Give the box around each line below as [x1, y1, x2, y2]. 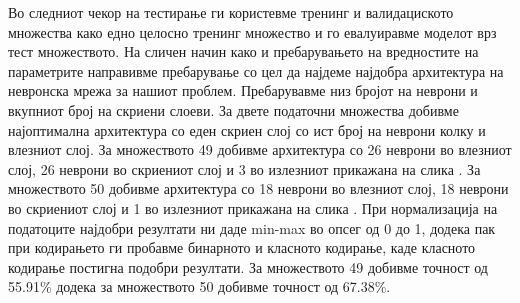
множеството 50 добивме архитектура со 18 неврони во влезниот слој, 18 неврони [8, 178, 509, 199]
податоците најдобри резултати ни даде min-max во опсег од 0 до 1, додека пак [8, 217, 496, 238]
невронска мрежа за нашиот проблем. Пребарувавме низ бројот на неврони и [8, 80, 478, 101]
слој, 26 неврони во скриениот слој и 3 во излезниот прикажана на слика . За [8, 158, 481, 179]
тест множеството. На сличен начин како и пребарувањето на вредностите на [8, 41, 479, 62]
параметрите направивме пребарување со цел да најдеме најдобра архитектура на [8, 60, 504, 81]
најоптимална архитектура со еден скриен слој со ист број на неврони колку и [8, 119, 486, 140]
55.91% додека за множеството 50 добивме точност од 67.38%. [8, 276, 391, 297]
